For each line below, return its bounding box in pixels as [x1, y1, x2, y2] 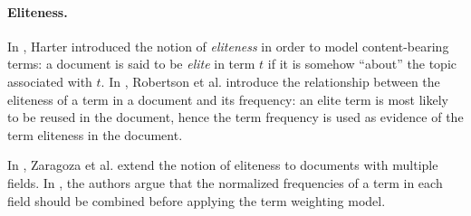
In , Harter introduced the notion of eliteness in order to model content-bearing [7, 36, 449, 55]
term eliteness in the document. [7, 125, 183, 144]
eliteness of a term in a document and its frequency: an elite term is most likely [7, 89, 448, 108]
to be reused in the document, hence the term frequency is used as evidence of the [7, 108, 464, 127]
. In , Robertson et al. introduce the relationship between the [101, 71, 440, 90]
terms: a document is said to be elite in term [7, 54, 255, 73]
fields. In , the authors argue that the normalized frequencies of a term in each [7, 173, 443, 192]
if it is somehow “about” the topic [267, 54, 457, 73]
